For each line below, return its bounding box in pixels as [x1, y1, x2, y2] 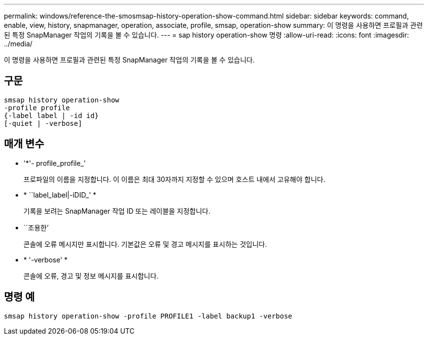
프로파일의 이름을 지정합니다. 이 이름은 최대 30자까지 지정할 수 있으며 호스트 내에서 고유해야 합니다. [23, 175, 325, 183]
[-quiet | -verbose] [4, 119, 83, 127]
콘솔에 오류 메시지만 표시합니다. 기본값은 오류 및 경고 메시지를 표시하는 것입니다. [23, 239, 267, 248]
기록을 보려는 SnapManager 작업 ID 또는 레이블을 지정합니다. [23, 206, 211, 215]
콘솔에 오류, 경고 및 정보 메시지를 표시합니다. [23, 271, 159, 280]
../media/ [4, 40, 33, 48]
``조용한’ [23, 223, 49, 232]
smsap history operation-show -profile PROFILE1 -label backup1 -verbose [4, 312, 293, 320]
